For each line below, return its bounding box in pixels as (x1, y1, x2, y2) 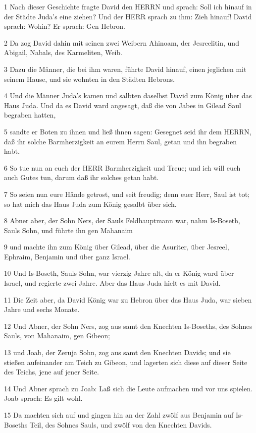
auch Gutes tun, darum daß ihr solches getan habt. (4, 172, 159, 183)
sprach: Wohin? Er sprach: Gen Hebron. (4, 21, 125, 31)
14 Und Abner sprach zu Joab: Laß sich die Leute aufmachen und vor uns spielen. (4, 383, 253, 393)
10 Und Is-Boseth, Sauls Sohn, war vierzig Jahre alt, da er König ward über (4, 268, 234, 278)
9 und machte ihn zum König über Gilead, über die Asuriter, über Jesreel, (4, 242, 229, 252)
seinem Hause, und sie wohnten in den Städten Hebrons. (4, 73, 175, 84)
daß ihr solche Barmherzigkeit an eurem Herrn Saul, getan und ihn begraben (4, 136, 237, 146)
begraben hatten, (4, 110, 56, 120)
